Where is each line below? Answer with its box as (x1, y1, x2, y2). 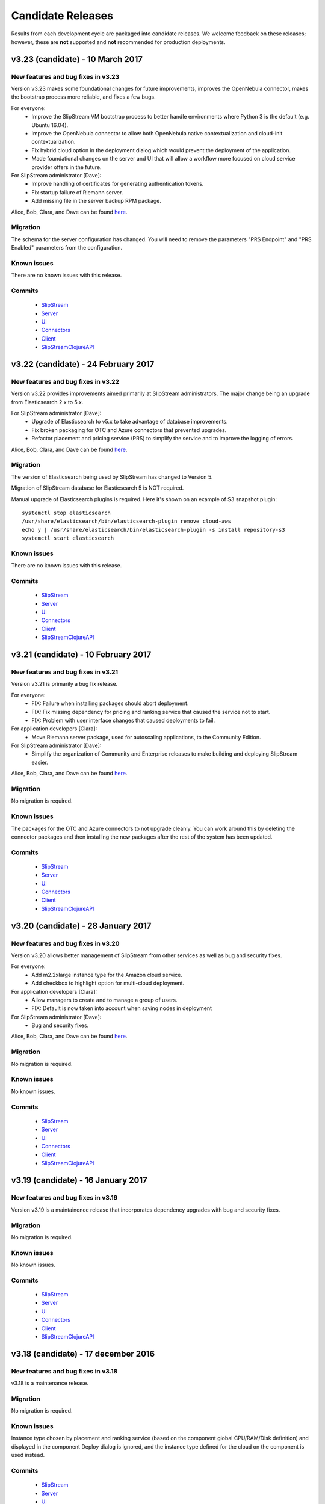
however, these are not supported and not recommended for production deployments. (11, 38, 226, 45)
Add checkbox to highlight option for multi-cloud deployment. (31, 979, 185, 987)
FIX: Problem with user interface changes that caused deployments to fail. (31, 717, 215, 724)
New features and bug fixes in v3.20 (11, 939, 120, 948)
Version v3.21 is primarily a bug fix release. (11, 680, 118, 688)
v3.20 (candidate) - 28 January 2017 (11, 920, 152, 931)
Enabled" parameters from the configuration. (11, 244, 123, 251)
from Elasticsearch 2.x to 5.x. (11, 398, 84, 405)
